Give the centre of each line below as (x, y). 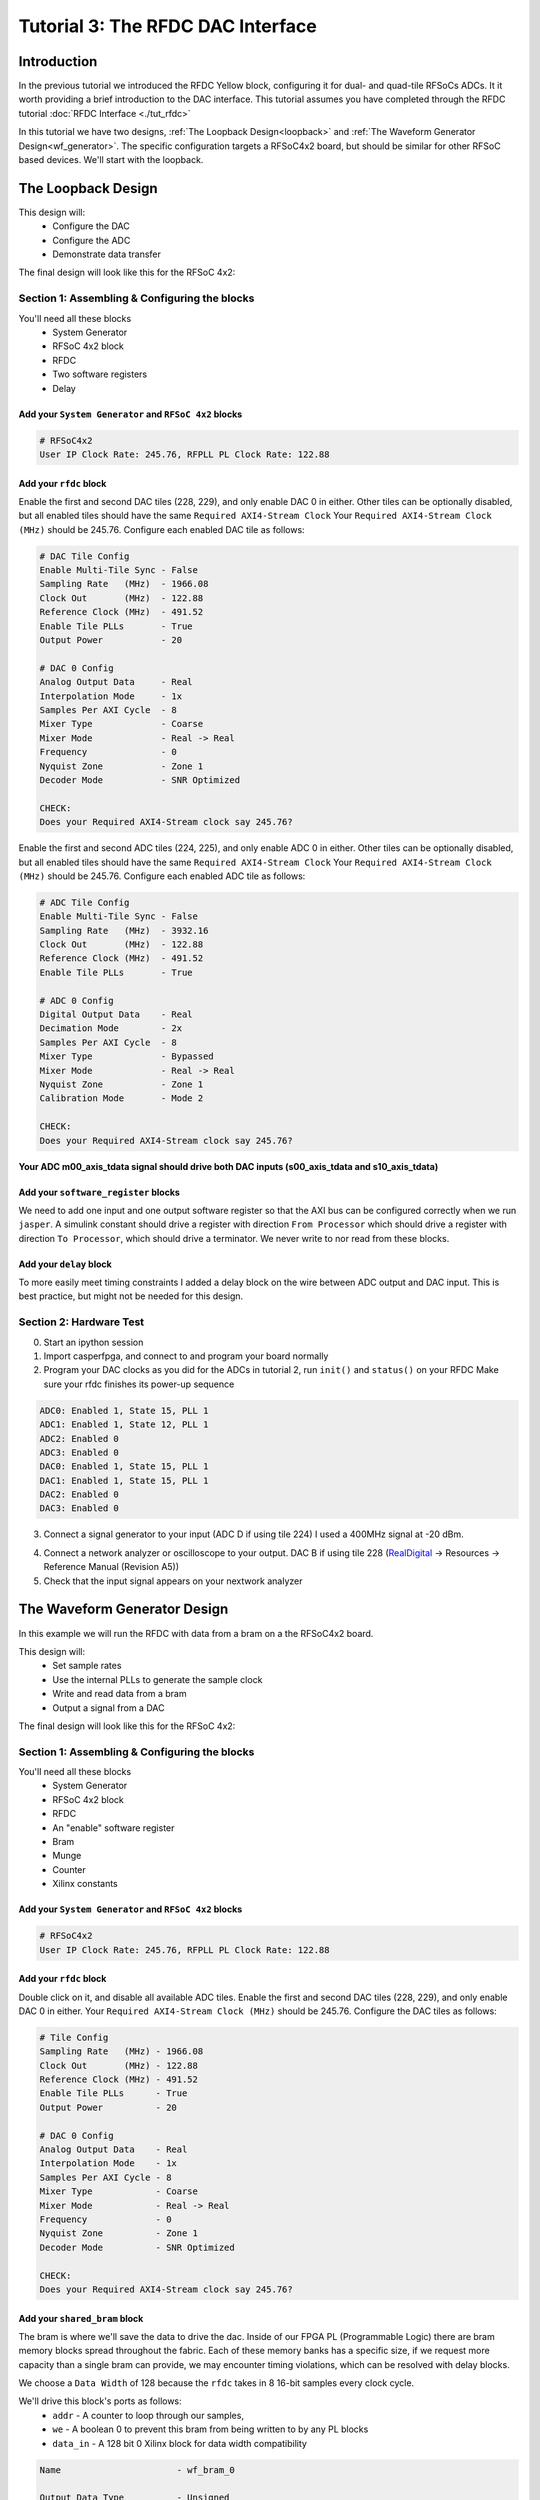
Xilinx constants (85, 1884)
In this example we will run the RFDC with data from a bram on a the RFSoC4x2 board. (196, 1633)
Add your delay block (65, 1264)
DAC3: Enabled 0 (79, 1508)
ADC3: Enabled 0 (79, 1452)
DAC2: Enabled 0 (79, 1494)
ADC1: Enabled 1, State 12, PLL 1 (124, 1424)
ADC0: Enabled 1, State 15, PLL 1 (124, 1410)
